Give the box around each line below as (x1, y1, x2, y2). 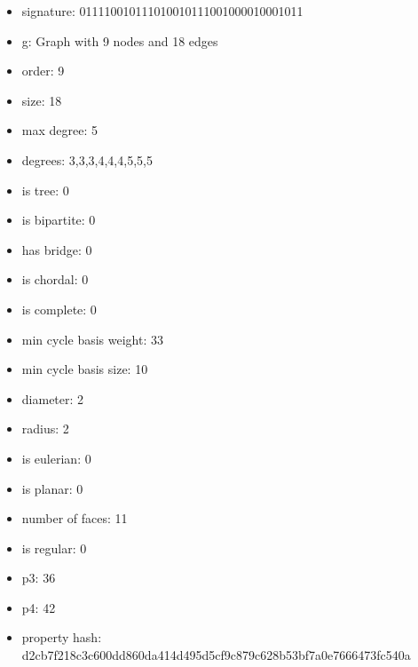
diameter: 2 (21, 389, 84, 408)
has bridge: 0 (21, 240, 92, 258)
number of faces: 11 (21, 509, 128, 528)
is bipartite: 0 (21, 210, 96, 229)
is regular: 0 (21, 538, 87, 557)
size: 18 (21, 91, 62, 109)
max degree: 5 (21, 121, 98, 139)
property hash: (21, 628, 102, 647)
